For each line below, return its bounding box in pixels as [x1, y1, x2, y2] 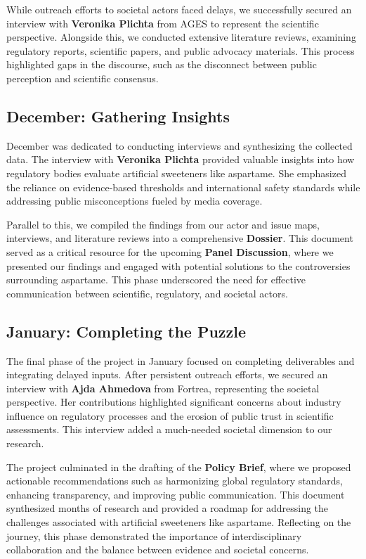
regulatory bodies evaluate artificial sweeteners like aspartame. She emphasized [6, 165, 346, 180]
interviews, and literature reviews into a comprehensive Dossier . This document [6, 231, 353, 245]
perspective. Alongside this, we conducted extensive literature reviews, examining [6, 30, 356, 44]
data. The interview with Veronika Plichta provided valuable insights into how [6, 152, 355, 167]
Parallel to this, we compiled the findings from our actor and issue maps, [6, 217, 320, 231]
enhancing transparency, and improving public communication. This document [6, 487, 345, 501]
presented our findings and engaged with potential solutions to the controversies [6, 258, 351, 273]
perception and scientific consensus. [6, 70, 159, 85]
